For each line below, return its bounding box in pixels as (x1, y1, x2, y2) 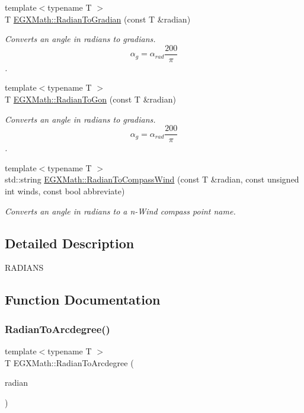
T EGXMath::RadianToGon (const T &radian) (5, 93, 176, 105)
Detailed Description (5, 233, 135, 252)
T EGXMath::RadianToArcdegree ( (5, 356, 134, 369)
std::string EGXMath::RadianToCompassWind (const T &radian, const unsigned (5, 173, 299, 185)
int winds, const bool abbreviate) (5, 185, 125, 197)
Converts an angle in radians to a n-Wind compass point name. (5, 204, 236, 217)
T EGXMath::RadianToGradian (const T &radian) (5, 12, 191, 25)
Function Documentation (5, 290, 161, 309)
